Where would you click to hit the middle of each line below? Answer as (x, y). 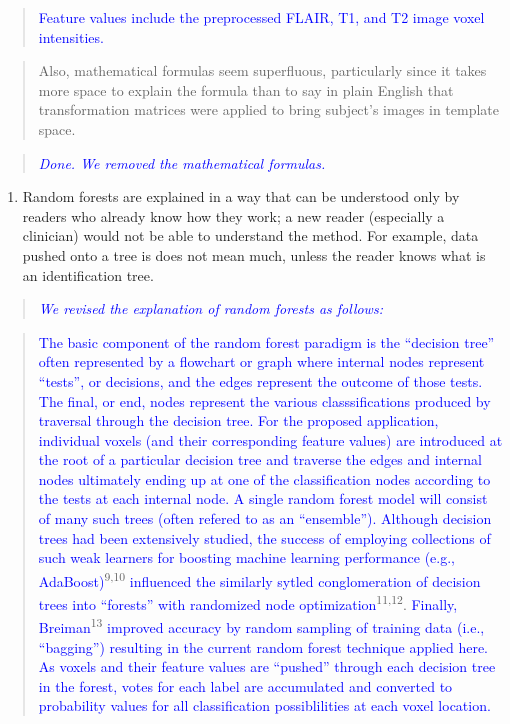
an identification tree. (88, 274)
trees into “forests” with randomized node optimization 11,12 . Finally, (248, 602)
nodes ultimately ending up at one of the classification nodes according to (264, 478)
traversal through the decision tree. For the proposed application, (238, 420)
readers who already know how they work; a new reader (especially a (233, 215)
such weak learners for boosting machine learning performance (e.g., (246, 557)
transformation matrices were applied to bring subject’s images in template (269, 109)
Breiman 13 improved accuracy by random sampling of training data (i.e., (261, 625)
